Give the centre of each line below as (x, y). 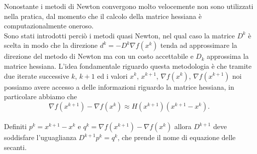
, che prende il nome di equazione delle (176, 137)
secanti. (15, 147)
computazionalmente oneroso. (49, 26)
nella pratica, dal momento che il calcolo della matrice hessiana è (103, 16)
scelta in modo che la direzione (51, 45)
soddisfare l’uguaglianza (40, 137)
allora (183, 126)
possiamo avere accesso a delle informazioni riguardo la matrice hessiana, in (119, 86)
